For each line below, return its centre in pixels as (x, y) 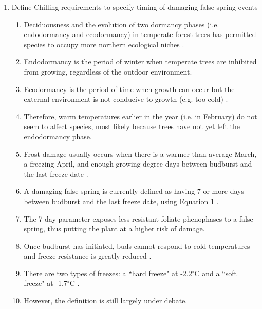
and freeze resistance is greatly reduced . (88, 256)
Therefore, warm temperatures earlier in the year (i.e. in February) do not (141, 116)
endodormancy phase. (58, 136)
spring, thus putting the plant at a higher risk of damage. (114, 229)
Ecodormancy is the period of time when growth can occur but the (129, 89)
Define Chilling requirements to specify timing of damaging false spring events (135, 7)
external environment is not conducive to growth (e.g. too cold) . (126, 99)
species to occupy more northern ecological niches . (104, 44)
